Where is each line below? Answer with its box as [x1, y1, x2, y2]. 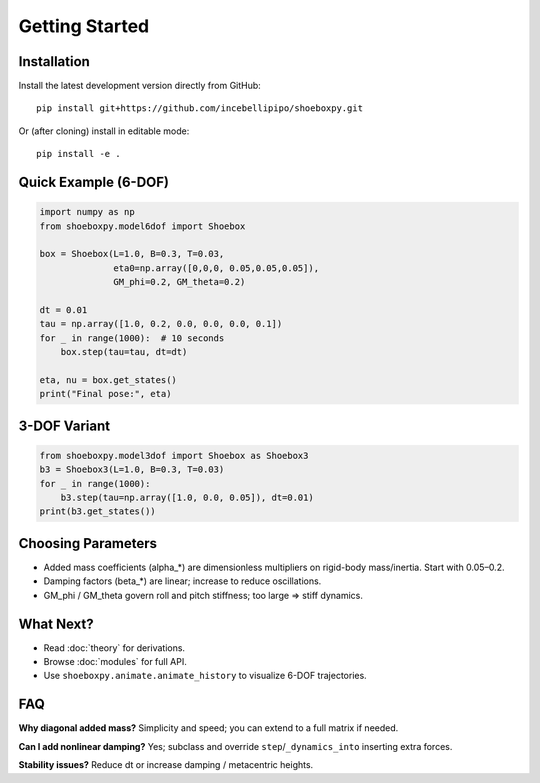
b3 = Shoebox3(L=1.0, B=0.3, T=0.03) [39, 464, 225, 475]
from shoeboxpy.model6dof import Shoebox [39, 220, 246, 232]
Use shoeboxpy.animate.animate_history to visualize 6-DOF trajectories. [43, 670, 367, 682]
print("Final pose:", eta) [39, 388, 172, 400]
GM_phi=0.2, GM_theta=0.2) [113, 276, 246, 288]
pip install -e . [36, 148, 121, 160]
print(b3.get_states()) [39, 506, 157, 517]
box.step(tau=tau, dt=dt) [60, 346, 188, 358]
